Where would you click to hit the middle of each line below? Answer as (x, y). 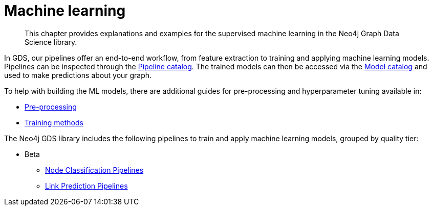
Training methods (54, 122)
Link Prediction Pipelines (86, 186)
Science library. (51, 42)
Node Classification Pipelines (94, 170)
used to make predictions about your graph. (78, 75)
